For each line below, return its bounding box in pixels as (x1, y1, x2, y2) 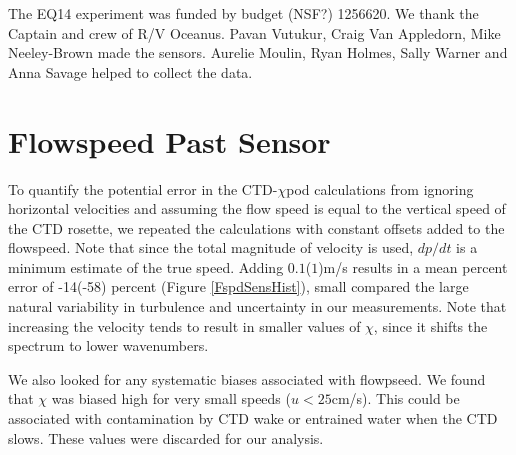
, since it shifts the (373, 315, 488, 336)
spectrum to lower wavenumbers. (8, 335, 209, 356)
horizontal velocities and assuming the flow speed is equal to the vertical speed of (8, 198, 506, 219)
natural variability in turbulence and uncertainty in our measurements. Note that (8, 296, 507, 317)
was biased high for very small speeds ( (51, 388, 291, 409)
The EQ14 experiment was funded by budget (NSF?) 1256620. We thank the (8, 3, 479, 23)
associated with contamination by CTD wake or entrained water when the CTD (8, 408, 498, 429)
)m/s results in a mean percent (318, 256, 508, 277)
